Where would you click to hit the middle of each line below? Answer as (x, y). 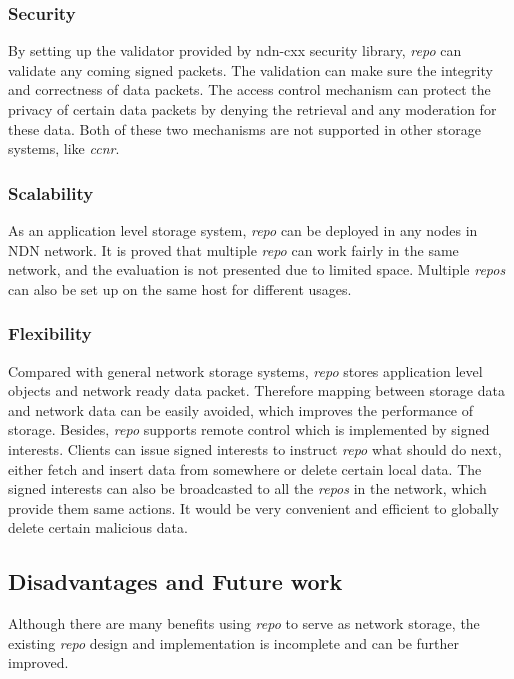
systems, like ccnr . (64, 148)
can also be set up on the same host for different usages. (180, 288)
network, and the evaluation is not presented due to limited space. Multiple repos (257, 269)
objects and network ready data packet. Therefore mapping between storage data (256, 390)
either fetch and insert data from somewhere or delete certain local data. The (245, 468)
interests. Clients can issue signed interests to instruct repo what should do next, (255, 448)
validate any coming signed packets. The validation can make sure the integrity (250, 69)
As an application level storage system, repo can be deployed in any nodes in (243, 230)
